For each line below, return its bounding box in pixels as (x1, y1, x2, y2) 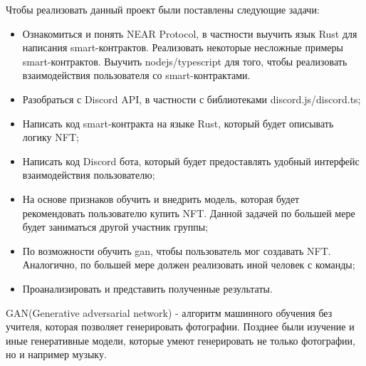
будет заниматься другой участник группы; (22, 219, 209, 234)
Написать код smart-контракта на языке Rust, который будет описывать (22, 115, 334, 130)
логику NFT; (22, 130, 79, 145)
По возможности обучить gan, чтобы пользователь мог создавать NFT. (22, 243, 331, 258)
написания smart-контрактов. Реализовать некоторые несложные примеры (22, 40, 343, 55)
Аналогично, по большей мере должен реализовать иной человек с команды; (22, 257, 355, 272)
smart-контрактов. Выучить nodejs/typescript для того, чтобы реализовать (22, 53, 347, 68)
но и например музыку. (6, 347, 107, 362)
